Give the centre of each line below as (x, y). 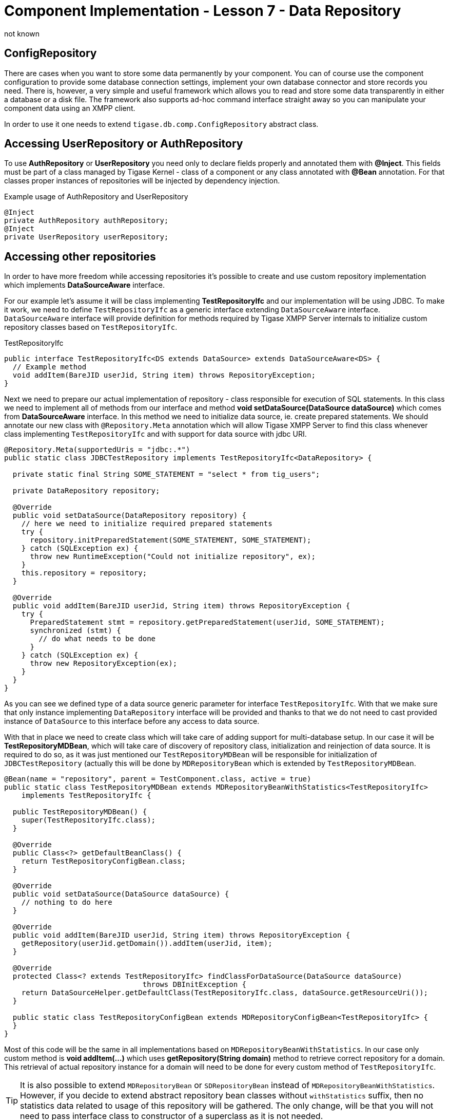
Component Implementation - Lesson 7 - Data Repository (203, 11)
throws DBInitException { (194, 985)
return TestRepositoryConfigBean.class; (104, 861)
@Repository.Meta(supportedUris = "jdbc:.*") (97, 450)
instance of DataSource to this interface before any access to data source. (132, 721)
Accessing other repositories (80, 256)
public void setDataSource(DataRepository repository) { (130, 516)
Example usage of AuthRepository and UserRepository (96, 197)
